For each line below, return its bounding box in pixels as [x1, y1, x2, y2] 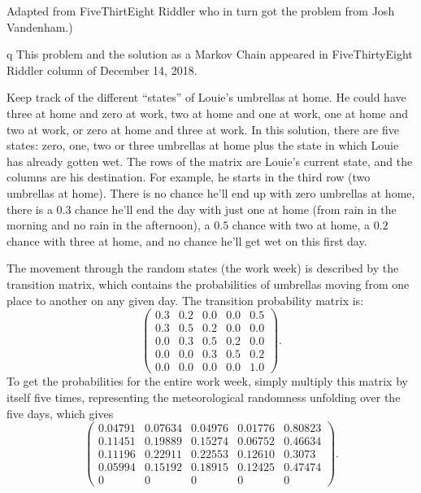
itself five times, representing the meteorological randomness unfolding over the [7, 388, 401, 405]
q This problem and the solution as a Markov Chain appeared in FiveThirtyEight [7, 46, 413, 63]
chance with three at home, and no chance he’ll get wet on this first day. [7, 232, 367, 249]
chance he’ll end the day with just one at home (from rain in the [75, 200, 397, 217]
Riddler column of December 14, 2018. [7, 61, 197, 78]
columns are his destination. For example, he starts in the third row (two [7, 168, 371, 185]
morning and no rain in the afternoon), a [7, 216, 210, 233]
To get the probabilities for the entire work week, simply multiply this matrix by [7, 373, 408, 390]
